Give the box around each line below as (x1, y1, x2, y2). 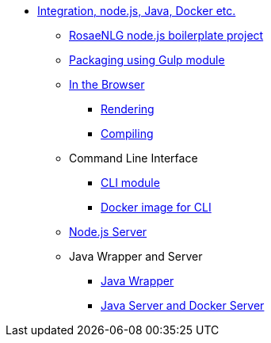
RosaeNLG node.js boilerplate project (69, 29, 264, 42)
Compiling (101, 127, 154, 140)
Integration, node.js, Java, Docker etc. (37, 4, 236, 17)
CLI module (101, 176, 160, 189)
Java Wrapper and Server (69, 250, 203, 263)
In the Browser (69, 78, 145, 91)
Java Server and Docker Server (101, 299, 265, 312)
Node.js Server (69, 225, 147, 238)
